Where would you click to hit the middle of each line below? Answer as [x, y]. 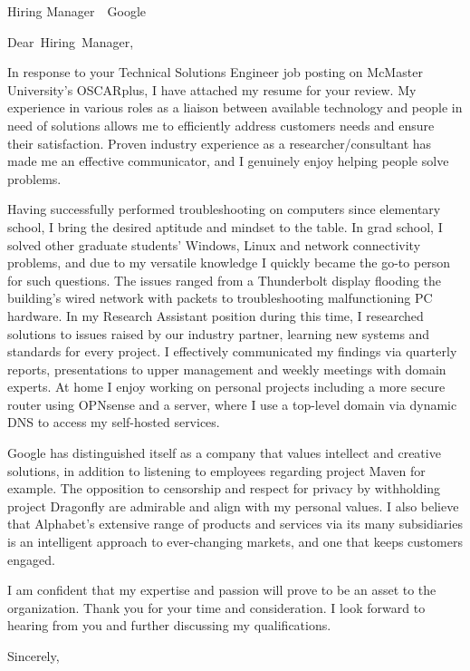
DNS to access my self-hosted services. [114, 422]
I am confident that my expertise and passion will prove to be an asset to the [222, 590]
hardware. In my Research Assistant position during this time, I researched [216, 315]
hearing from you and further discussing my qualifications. [169, 625]
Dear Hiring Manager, [71, 41]
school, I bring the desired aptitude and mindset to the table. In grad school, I [225, 226]
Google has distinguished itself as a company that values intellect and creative [224, 453]
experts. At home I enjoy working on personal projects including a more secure [226, 387]
